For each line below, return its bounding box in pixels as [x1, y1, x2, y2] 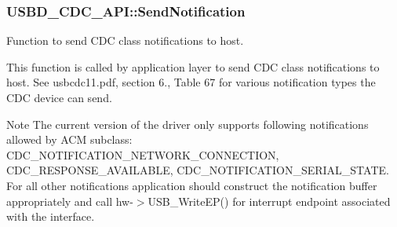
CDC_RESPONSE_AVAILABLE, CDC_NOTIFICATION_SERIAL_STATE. [6, 162, 389, 178]
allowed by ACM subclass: [6, 131, 133, 148]
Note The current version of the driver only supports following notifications [6, 115, 369, 132]
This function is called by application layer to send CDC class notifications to [6, 58, 380, 75]
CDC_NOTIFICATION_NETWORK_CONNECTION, [6, 146, 279, 163]
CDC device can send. [6, 90, 112, 105]
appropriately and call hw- [6, 192, 133, 209]
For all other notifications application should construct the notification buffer [6, 177, 377, 193]
